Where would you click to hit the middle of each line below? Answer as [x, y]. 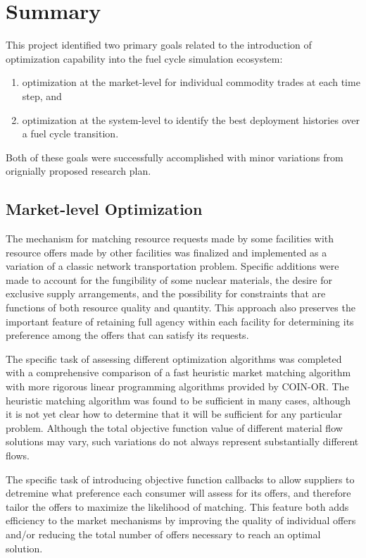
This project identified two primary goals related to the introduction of [159, 45]
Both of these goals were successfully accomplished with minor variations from [175, 157]
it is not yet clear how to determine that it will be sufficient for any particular [174, 414]
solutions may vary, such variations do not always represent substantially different [182, 441]
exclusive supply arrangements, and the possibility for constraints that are [166, 293]
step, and [42, 95]
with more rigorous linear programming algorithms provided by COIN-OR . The [177, 386]
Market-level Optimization [104, 209]
